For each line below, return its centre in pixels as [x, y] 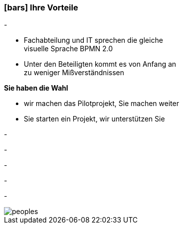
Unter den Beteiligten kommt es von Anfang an [100, 64]
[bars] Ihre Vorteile [41, 7]
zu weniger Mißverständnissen [74, 73]
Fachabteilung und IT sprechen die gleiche [93, 40]
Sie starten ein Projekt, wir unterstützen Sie [94, 119]
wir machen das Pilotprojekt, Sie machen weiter [101, 104]
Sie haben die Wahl [36, 88]
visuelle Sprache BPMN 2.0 [68, 49]
